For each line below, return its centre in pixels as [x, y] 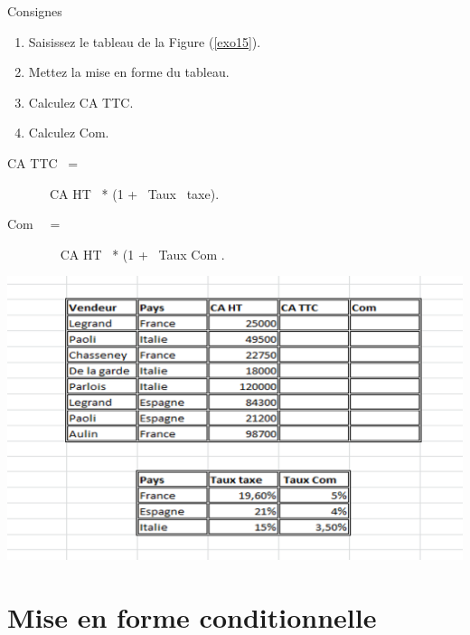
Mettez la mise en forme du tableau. [129, 72]
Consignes [35, 11]
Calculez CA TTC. [81, 102]
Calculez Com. [69, 133]
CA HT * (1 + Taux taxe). [134, 193]
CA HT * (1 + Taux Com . [142, 254]
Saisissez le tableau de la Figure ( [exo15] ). [145, 41]
